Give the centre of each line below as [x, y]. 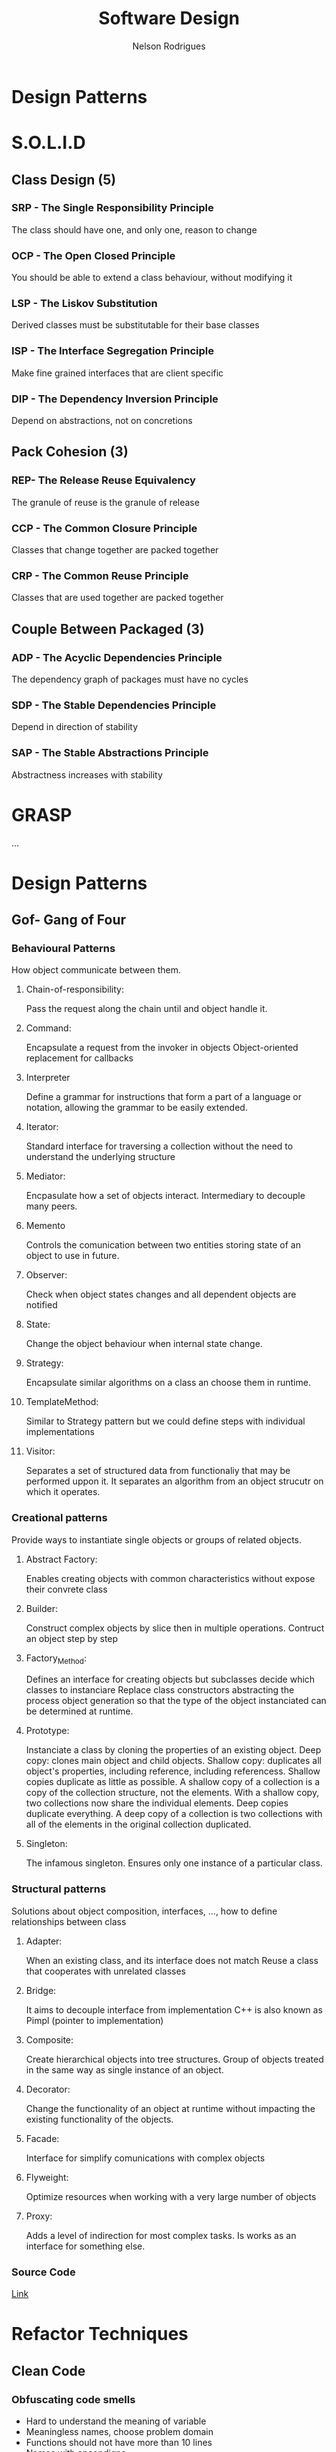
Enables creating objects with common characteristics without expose [170, 1578]
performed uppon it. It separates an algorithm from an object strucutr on [174, 1481]
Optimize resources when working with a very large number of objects [171, 2196]
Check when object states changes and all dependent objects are [161, 1294]
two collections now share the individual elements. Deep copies [157, 1803]
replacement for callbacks [79, 1058]
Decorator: [48, 2089]
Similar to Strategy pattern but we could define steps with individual [165, 1421]
